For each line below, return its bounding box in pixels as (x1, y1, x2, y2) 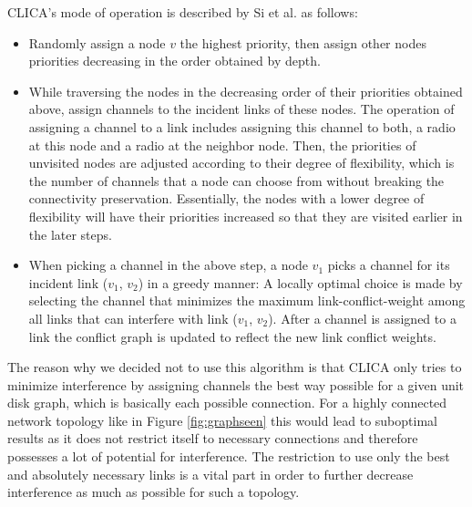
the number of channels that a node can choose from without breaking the (28, 171, 445, 190)
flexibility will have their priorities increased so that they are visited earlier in (28, 206, 463, 225)
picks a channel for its (327, 255, 450, 274)
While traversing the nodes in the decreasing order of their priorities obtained (28, 81, 463, 100)
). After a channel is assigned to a (268, 308, 457, 327)
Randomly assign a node (28, 33, 166, 52)
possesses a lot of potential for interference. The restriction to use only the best (7, 447, 450, 466)
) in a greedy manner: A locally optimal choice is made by (138, 273, 463, 292)
